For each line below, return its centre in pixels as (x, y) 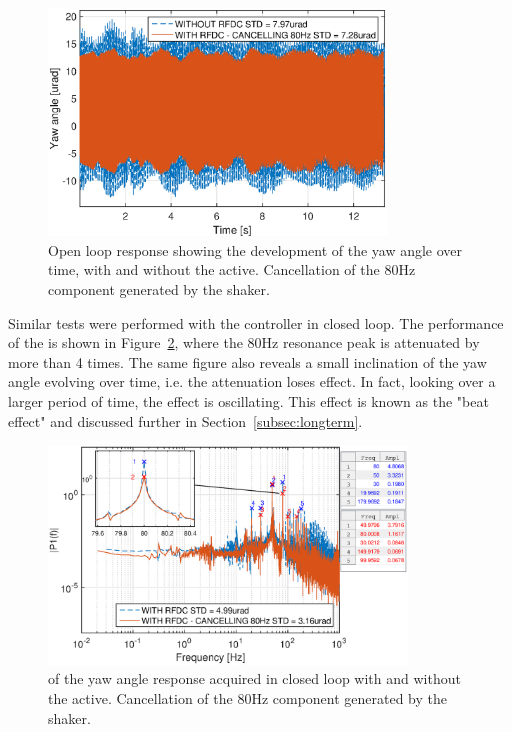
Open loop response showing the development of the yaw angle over (255, 249)
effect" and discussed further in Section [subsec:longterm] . (185, 420)
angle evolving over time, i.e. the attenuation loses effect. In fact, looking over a (252, 381)
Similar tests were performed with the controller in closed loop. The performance (256, 322)
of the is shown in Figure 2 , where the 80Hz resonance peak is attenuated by (244, 342)
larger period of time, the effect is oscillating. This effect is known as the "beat (248, 400)
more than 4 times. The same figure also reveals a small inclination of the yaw (247, 361)
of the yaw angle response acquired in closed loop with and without (254, 678)
